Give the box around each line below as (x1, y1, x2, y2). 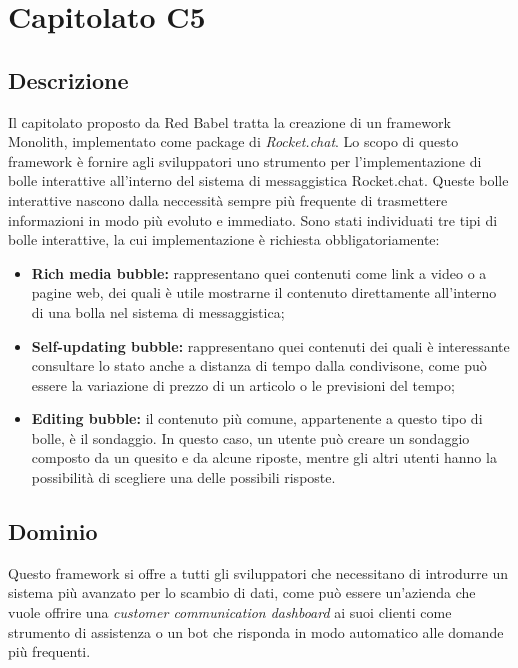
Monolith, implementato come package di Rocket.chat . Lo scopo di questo (8, 131, 459, 152)
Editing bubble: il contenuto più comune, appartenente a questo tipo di (31, 408, 483, 429)
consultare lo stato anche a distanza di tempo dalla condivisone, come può (31, 355, 487, 376)
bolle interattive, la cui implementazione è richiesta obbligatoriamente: (8, 229, 440, 250)
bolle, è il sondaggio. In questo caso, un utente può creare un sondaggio (31, 427, 470, 448)
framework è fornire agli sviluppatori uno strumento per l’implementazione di (8, 150, 482, 171)
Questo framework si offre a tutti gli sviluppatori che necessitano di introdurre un (8, 562, 509, 583)
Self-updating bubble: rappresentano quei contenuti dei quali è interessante (31, 335, 510, 356)
